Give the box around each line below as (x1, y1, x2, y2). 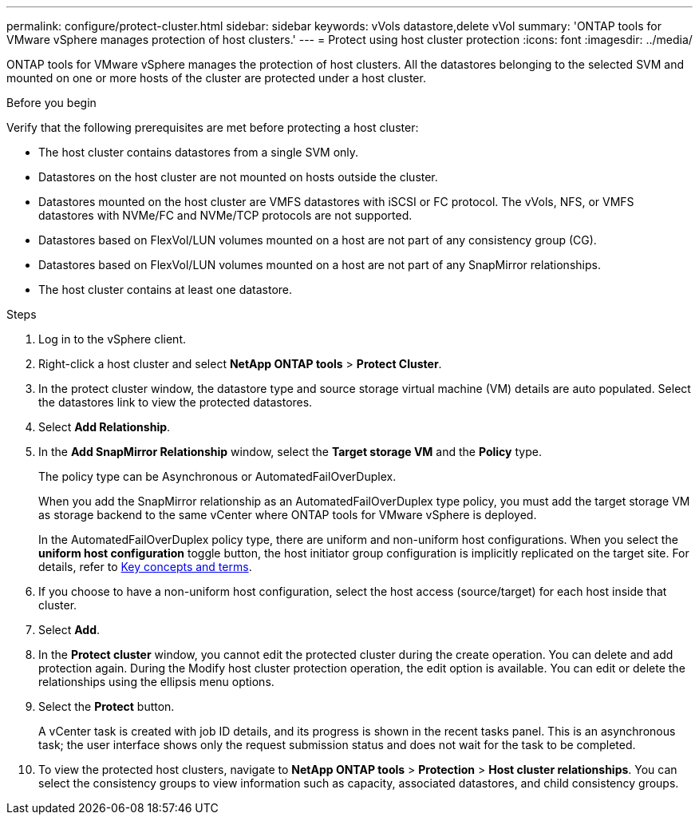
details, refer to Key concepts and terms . (38, 560, 252, 573)
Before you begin (6, 96, 97, 109)
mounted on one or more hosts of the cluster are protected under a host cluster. (6, 71, 426, 85)
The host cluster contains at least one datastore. (38, 283, 293, 296)
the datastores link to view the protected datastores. (38, 395, 313, 409)
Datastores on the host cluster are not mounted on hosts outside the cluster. (38, 170, 438, 184)
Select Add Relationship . (38, 420, 171, 434)
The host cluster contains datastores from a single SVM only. (38, 145, 359, 159)
